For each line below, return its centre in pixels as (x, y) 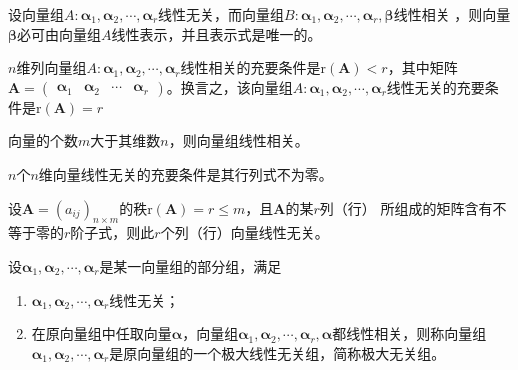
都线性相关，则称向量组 (409, 333)
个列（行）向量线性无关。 (244, 232)
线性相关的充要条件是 (250, 67)
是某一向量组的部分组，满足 (190, 265)
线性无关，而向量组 (221, 14)
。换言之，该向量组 (229, 86)
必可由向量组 (59, 33)
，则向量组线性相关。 (238, 140)
